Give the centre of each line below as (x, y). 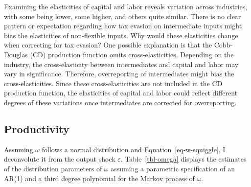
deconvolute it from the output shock (60, 159)
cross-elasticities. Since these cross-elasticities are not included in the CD (113, 83)
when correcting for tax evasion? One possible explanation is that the (108, 45)
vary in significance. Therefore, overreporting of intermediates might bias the (119, 74)
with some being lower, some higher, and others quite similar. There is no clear (123, 16)
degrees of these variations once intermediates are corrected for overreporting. (120, 102)
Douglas (16, 54)
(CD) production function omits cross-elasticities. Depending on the (132, 54)
